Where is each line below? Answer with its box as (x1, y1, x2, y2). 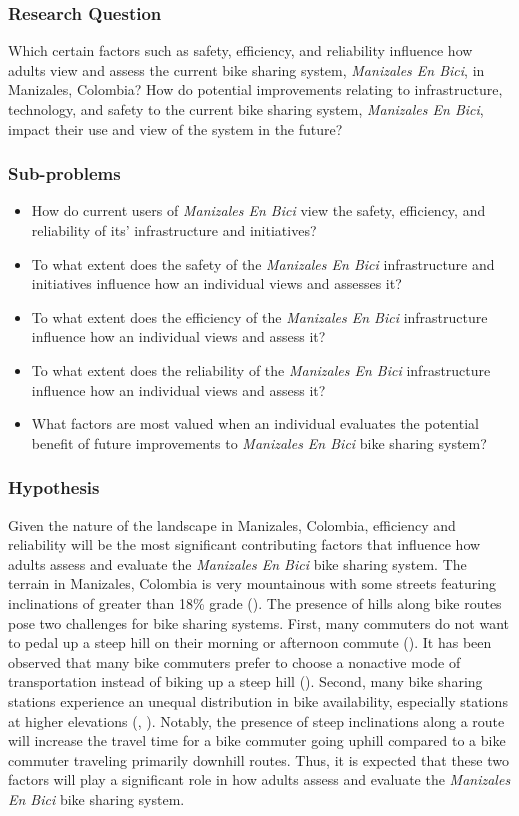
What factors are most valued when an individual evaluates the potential (31, 413, 479, 434)
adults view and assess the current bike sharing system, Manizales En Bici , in (8, 59, 485, 80)
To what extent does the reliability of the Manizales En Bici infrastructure (31, 359, 491, 380)
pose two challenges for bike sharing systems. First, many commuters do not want (8, 612, 510, 633)
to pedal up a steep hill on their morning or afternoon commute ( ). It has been (8, 632, 492, 653)
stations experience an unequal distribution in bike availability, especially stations (8, 690, 508, 711)
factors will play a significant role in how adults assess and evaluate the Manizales (8, 769, 511, 790)
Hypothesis (8, 475, 100, 500)
